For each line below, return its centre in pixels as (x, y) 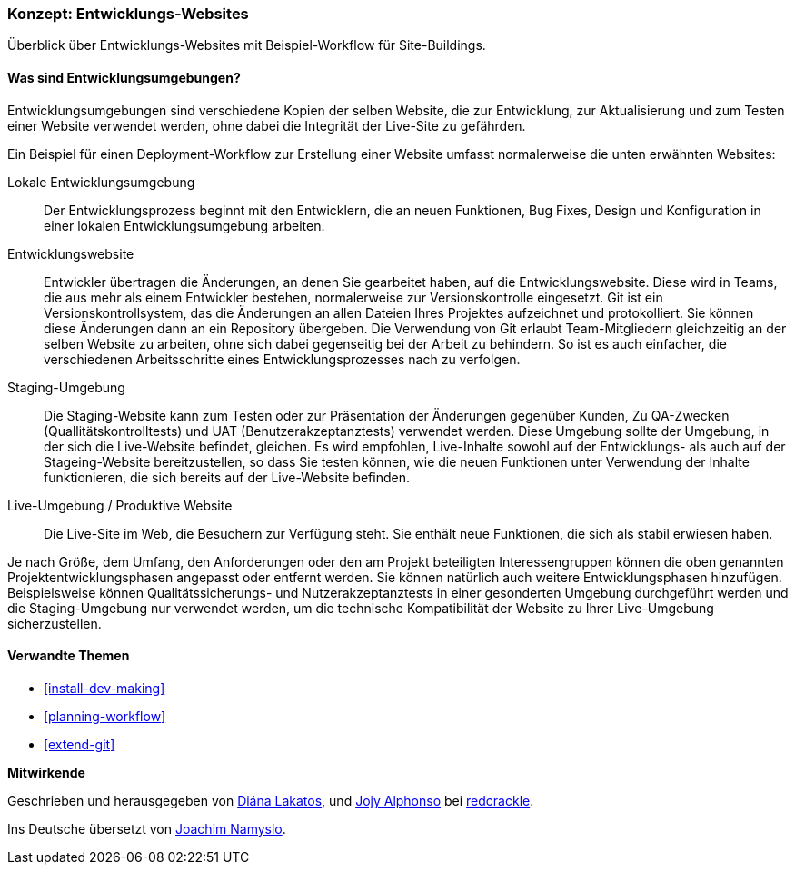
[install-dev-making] (104, 688)
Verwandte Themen (69, 656)
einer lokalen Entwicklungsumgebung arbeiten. (184, 225)
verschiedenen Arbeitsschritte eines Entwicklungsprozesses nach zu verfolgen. (282, 359)
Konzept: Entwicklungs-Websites (128, 14)
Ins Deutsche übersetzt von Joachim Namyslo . (147, 828)
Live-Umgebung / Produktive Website (120, 505)
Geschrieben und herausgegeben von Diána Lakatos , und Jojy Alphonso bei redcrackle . (271, 800)
